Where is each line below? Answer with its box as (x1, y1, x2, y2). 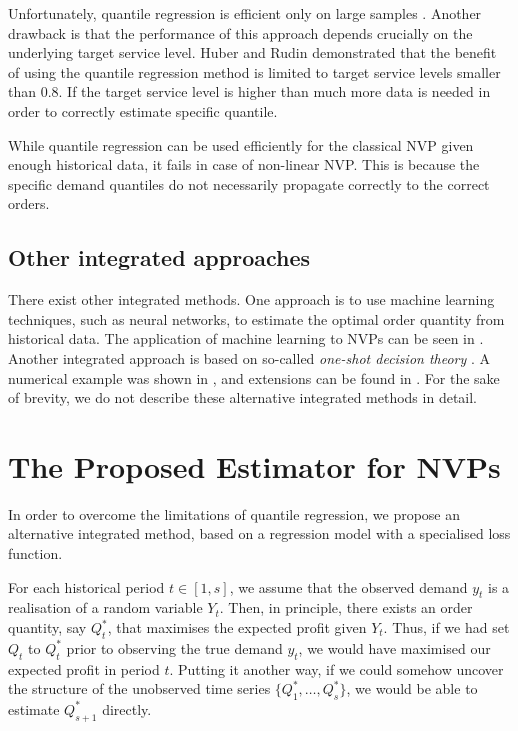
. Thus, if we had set (383, 617, 510, 637)
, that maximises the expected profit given (107, 617, 367, 637)
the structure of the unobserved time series (8, 678, 271, 699)
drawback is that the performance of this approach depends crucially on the (8, 22, 473, 43)
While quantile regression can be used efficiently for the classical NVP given (8, 134, 474, 155)
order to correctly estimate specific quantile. (8, 100, 278, 121)
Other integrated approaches (8, 242, 311, 273)
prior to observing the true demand (66, 637, 283, 658)
